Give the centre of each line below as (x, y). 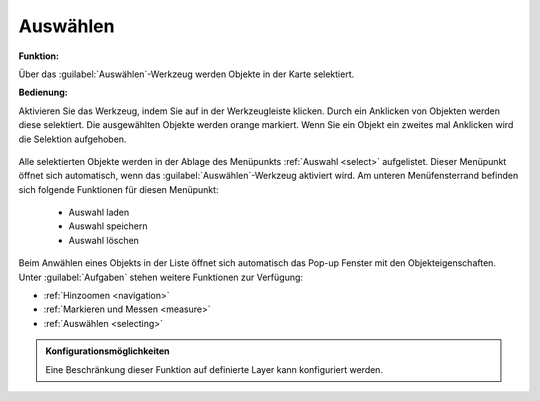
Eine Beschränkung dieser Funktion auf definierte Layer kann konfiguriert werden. (214, 369)
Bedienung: (43, 92)
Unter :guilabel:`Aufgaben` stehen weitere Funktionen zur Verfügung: (161, 277)
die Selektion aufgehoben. (72, 139)
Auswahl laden (99, 212)
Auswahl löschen (104, 240)
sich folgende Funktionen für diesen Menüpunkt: (118, 189)
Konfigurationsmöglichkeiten (107, 351)
